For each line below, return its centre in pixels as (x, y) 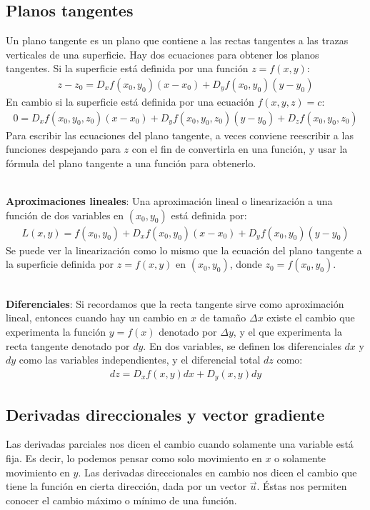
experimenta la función (56, 332)
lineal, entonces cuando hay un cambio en (97, 317)
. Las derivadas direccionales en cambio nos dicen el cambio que (217, 472)
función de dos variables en (65, 215)
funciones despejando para (63, 149)
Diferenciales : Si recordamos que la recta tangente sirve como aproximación (175, 303)
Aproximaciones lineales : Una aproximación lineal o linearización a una (169, 201)
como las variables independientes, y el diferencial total (140, 360)
